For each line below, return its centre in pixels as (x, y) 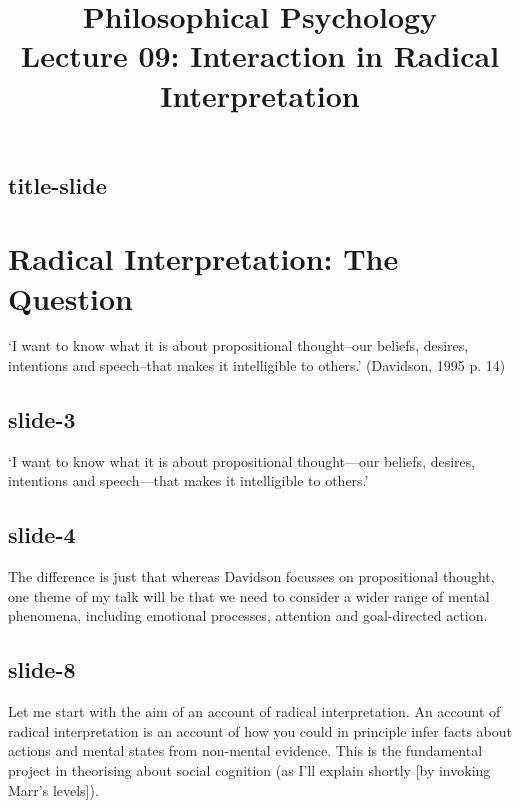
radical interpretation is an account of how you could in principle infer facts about (260, 730)
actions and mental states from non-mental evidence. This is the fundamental (245, 750)
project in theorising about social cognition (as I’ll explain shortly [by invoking (249, 770)
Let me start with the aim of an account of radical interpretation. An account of (254, 711)
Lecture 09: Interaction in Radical (260, 55)
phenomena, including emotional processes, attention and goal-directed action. (248, 615)
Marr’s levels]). (53, 789)
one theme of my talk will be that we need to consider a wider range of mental (249, 595)
